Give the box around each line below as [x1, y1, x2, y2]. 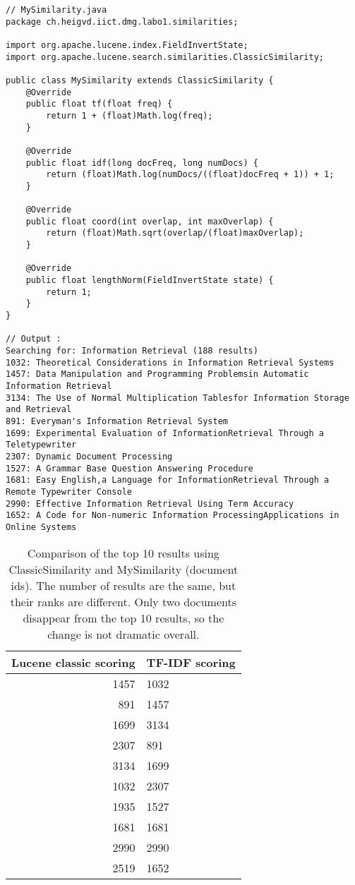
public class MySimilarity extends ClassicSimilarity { [6, 75, 274, 85]
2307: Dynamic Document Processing [6, 451, 173, 462]
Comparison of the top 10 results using [27, 544, 219, 561]
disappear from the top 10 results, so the [23, 609, 224, 626]
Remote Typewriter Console [6, 486, 132, 497]
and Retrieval [6, 404, 72, 415]
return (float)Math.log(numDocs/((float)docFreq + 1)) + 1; [46, 169, 335, 180]
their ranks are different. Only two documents [10, 593, 237, 610]
